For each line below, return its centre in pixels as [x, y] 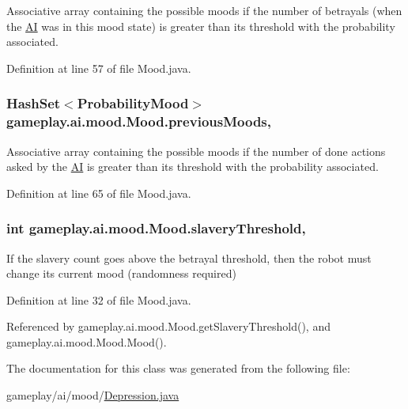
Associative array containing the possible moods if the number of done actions [196, 151]
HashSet [34, 103]
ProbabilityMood [133, 103]
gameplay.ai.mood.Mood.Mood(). [87, 341]
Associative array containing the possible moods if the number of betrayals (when [204, 10]
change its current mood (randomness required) [121, 273]
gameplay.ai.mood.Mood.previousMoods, [139, 121]
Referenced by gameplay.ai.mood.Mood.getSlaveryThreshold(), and [168, 326]
